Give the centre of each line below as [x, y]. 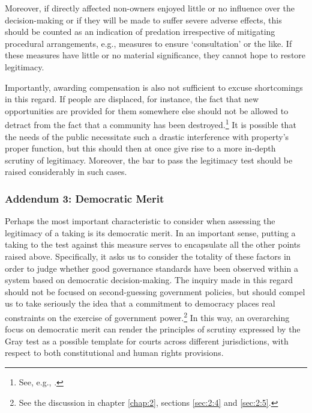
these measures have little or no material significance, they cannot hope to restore [155, 55]
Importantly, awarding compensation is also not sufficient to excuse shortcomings [154, 87]
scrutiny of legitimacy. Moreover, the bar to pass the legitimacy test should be [149, 160]
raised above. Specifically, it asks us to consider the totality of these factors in [148, 256]
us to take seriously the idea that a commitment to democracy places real [140, 303]
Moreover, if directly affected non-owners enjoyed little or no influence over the [150, 8]
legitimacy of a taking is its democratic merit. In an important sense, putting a [150, 232]
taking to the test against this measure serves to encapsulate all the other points [153, 244]
